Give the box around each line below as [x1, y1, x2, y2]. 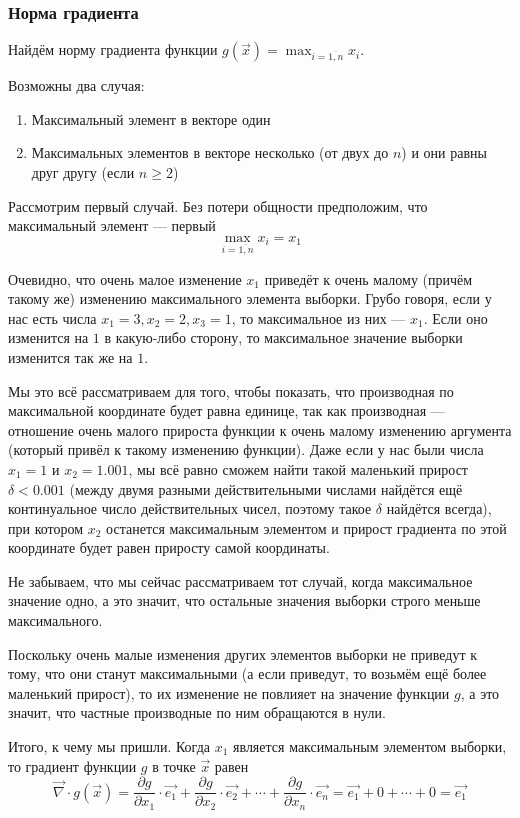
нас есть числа [8, 307, 97, 328]
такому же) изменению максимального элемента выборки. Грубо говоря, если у [8, 288, 492, 309]
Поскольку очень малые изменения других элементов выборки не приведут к [8, 643, 477, 664]
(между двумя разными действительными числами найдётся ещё [69, 478, 463, 499]
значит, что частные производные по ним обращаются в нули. [8, 702, 386, 723]
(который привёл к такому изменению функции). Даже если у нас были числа [8, 439, 484, 460]
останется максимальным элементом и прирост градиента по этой [106, 517, 507, 538]
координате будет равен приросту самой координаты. [8, 537, 330, 558]
